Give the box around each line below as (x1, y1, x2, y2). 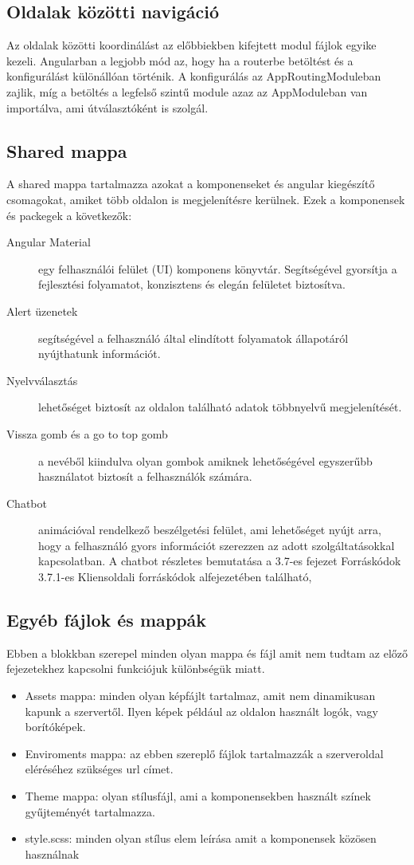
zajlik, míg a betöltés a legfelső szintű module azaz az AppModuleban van (6, 83, 368, 100)
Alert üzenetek (6, 302, 78, 319)
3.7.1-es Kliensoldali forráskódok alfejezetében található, (38, 568, 312, 585)
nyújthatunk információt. (38, 345, 161, 362)
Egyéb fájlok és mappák (6, 607, 207, 632)
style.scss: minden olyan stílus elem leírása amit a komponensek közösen (25, 830, 377, 847)
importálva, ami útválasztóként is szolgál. (6, 99, 209, 116)
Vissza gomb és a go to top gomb (6, 425, 168, 442)
